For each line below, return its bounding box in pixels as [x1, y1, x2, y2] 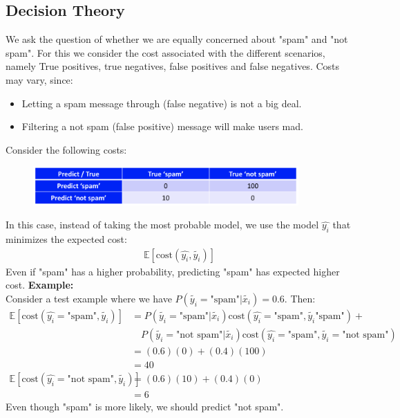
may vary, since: [6, 72, 73, 87]
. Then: [284, 291, 316, 305]
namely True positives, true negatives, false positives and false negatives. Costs [6, 59, 340, 73]
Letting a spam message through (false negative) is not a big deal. [21, 96, 302, 110]
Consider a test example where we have [6, 291, 172, 305]
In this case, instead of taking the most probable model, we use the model [6, 217, 319, 232]
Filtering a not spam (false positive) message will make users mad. [21, 119, 303, 134]
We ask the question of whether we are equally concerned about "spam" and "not [6, 32, 348, 46]
